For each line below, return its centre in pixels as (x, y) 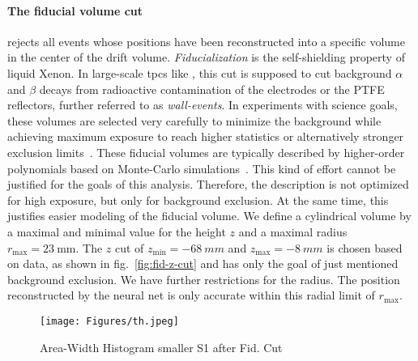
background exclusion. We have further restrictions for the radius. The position (204, 279)
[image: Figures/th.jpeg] (109, 321)
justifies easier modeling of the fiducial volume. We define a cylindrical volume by (209, 216)
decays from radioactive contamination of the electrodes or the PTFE (212, 89)
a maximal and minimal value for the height (117, 231)
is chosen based (365, 247)
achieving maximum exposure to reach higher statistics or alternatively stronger (206, 136)
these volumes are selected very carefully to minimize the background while (194, 120)
